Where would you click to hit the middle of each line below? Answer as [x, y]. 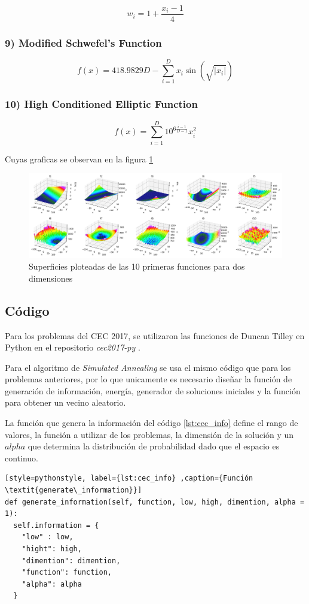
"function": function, [67, 573]
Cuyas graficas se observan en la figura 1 [79, 158]
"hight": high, [52, 549]
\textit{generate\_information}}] [74, 490]
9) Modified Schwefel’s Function [83, 42]
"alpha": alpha [52, 584]
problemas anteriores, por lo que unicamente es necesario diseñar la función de [149, 379]
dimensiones [51, 278]
